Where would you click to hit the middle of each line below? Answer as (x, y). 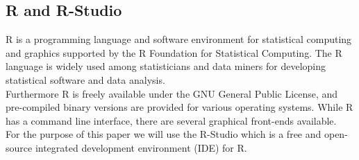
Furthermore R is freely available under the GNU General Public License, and (172, 93)
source (19, 147)
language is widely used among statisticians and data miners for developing (166, 66)
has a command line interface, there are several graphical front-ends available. (171, 120)
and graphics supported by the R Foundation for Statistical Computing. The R (174, 52)
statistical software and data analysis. (85, 79)
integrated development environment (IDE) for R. (141, 147)
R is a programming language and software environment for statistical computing (179, 39)
